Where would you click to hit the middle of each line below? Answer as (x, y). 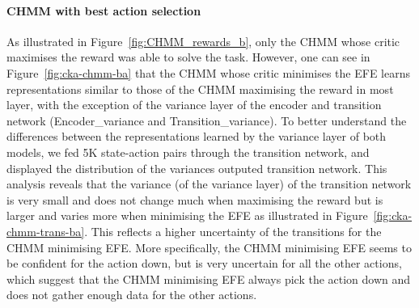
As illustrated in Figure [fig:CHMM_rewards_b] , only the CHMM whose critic (203, 41)
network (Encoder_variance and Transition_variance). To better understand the (207, 120)
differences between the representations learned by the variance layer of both (197, 136)
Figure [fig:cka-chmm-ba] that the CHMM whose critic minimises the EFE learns (208, 72)
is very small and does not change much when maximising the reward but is (195, 199)
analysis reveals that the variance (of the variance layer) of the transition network (209, 184)
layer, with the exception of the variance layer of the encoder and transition (194, 105)
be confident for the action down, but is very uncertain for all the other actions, (204, 263)
